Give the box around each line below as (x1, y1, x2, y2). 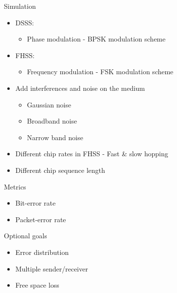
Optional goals (4, 230, 47, 241)
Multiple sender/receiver (15, 263, 88, 273)
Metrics (4, 181, 26, 191)
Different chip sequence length (15, 165, 106, 175)
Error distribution (15, 247, 69, 257)
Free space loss (15, 280, 59, 290)
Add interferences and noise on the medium (15, 83, 145, 93)
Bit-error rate (15, 198, 56, 208)
